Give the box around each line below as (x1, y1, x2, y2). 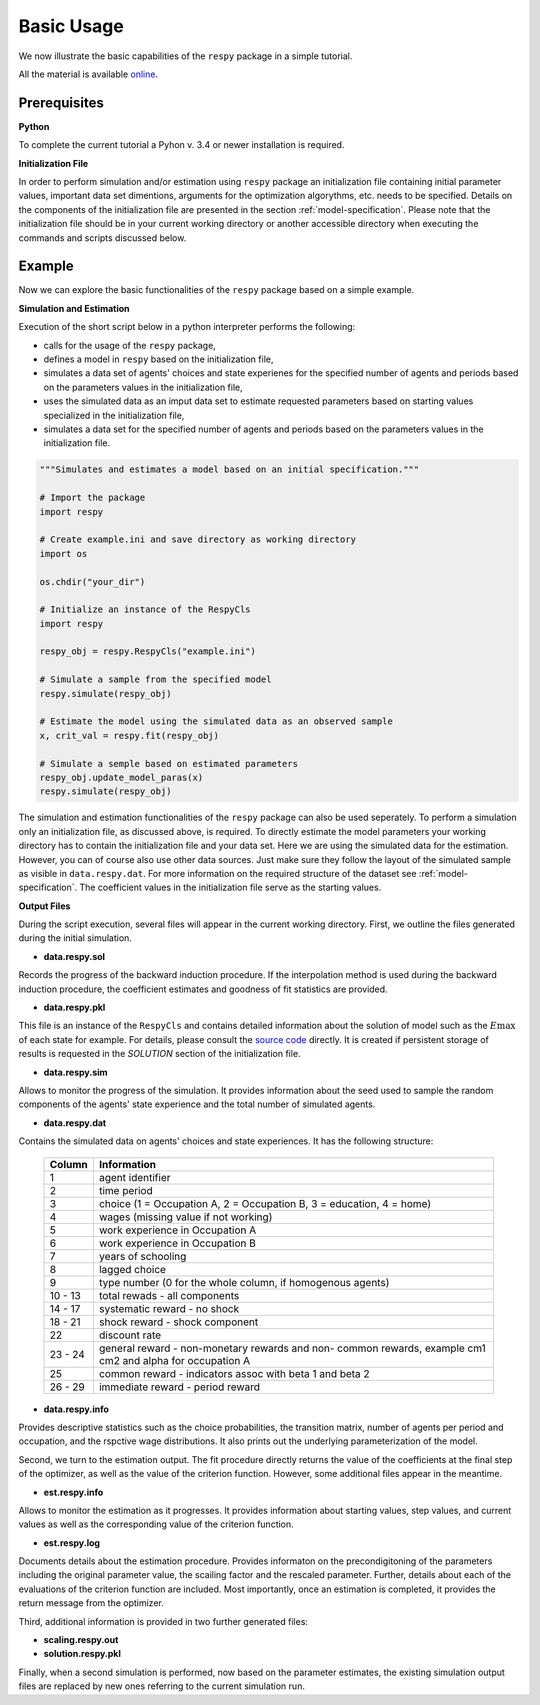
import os (39, 548, 88, 559)
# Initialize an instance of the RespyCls (39, 604, 251, 615)
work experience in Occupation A (98, 1223, 257, 1237)
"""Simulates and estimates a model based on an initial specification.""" (39, 464, 420, 475)
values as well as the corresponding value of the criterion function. (18, 1518, 294, 1530)
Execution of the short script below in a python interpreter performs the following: (18, 321, 356, 333)
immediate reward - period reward (98, 1380, 260, 1394)
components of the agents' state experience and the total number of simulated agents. (18, 1098, 376, 1110)
